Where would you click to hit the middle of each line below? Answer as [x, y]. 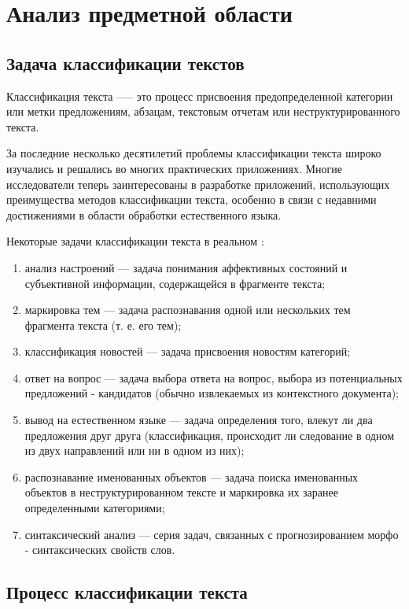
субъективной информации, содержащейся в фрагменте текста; [175, 283]
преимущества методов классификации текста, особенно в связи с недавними [192, 199]
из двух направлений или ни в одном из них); [134, 450]
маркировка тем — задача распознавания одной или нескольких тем [188, 310]
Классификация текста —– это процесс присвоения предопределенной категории [200, 96]
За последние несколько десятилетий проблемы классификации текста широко [194, 153]
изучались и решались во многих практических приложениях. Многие [174, 168]
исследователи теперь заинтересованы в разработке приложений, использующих [198, 184]
